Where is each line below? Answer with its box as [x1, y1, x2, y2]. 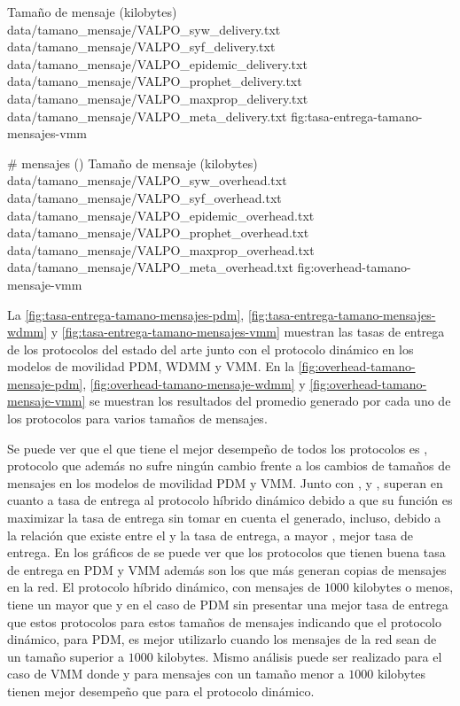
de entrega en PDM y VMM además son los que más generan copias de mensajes [7, 560, 447, 578]
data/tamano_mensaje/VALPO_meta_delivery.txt [7, 106, 287, 125]
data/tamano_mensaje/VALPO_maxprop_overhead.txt [7, 240, 315, 259]
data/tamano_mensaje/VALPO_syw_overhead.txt [7, 171, 287, 190]
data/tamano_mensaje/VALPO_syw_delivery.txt [7, 19, 281, 38]
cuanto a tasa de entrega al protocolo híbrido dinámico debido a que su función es [7, 491, 453, 509]
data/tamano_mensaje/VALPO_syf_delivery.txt [7, 37, 276, 56]
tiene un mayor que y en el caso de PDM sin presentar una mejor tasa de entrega [7, 595, 448, 613]
